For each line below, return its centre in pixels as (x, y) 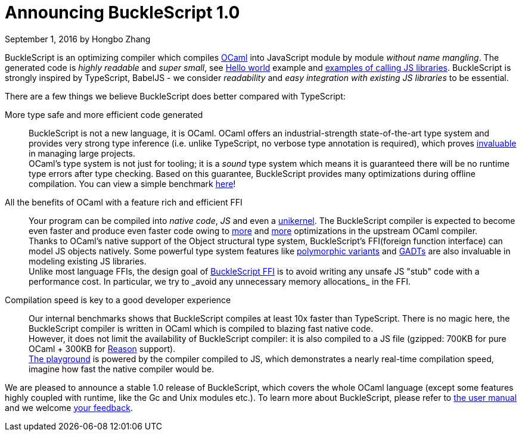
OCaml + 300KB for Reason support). (102, 348)
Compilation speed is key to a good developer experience (118, 300)
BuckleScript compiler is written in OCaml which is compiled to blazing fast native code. (201, 328)
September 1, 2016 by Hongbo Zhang (78, 39)
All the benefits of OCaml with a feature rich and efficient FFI (124, 202)
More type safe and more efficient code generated (104, 114)
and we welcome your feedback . (69, 407)
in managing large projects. (82, 153)
